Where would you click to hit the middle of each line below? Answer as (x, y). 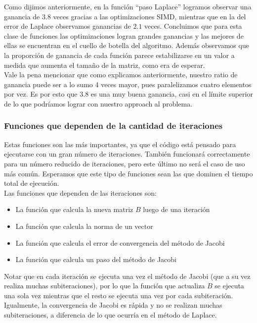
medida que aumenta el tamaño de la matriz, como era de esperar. (105, 65)
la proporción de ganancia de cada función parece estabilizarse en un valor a (119, 55)
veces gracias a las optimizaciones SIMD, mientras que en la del (150, 16)
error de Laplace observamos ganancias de (67, 26)
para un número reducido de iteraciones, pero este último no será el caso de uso (125, 163)
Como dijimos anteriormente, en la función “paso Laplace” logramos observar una (128, 6)
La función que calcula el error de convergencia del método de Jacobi (120, 242)
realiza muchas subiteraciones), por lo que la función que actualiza (105, 286)
